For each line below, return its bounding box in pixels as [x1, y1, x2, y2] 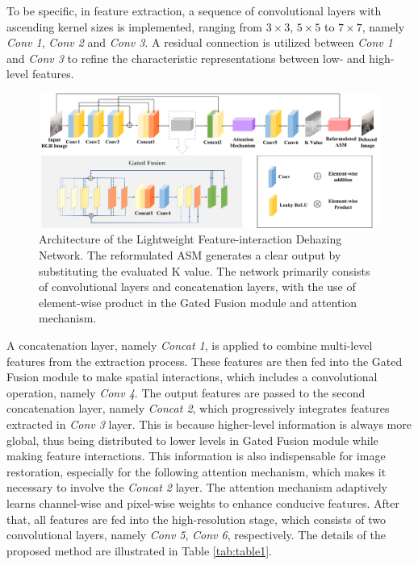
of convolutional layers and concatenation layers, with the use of [39, 278, 356, 295]
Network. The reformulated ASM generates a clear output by [39, 247, 341, 264]
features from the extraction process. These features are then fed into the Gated [6, 352, 403, 369]
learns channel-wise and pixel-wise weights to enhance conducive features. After [6, 494, 399, 511]
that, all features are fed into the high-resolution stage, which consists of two [6, 510, 386, 527]
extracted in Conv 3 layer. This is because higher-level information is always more [6, 415, 412, 432]
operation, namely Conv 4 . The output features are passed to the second [6, 384, 366, 401]
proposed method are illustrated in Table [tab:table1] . [6, 542, 272, 559]
